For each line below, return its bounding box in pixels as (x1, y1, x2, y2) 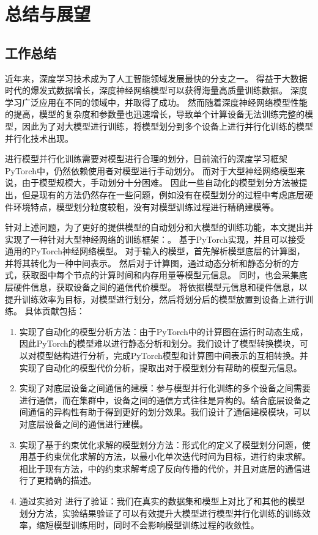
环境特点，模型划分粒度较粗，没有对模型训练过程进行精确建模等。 (13, 200, 279, 213)
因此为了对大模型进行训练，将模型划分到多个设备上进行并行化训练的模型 (21, 119, 313, 132)
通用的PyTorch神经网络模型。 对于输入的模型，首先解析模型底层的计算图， (5, 245, 305, 257)
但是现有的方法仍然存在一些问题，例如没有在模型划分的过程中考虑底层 (21, 188, 305, 201)
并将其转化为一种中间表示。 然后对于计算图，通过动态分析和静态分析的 (5, 256, 290, 269)
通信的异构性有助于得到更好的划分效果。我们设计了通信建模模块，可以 (28, 405, 311, 418)
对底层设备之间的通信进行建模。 (19, 418, 148, 430)
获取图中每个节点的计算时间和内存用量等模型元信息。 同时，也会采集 (21, 268, 299, 281)
